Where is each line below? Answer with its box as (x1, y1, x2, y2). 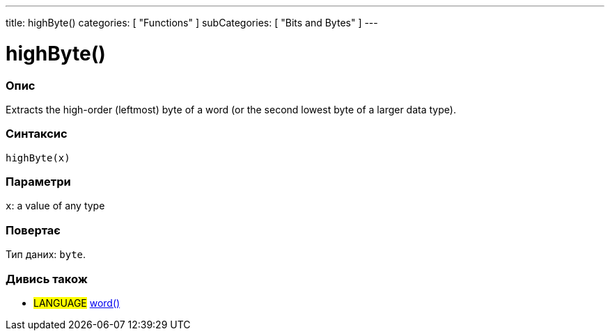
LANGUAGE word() (33, 296, 120, 309)
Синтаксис (6, 127, 68, 141)
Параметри (6, 175, 71, 189)
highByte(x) (6, 152, 70, 163)
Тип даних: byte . (6, 248, 86, 261)
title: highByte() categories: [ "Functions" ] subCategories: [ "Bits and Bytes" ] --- (6, 17, 378, 29)
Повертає (6, 223, 61, 237)
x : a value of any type (6, 200, 105, 212)
